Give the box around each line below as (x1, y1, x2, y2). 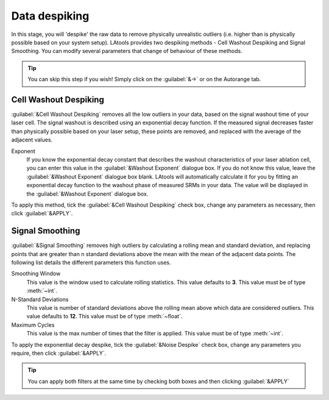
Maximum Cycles (11, 321, 55, 329)
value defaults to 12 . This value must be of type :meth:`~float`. (26, 313, 183, 320)
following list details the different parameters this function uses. (11, 259, 171, 266)
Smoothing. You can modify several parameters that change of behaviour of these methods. (11, 48, 243, 55)
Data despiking (11, 9, 90, 23)
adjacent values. (11, 136, 53, 143)
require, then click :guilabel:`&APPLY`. (11, 349, 107, 357)
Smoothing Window (11, 270, 61, 277)
